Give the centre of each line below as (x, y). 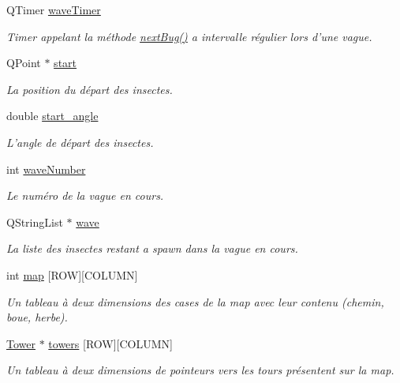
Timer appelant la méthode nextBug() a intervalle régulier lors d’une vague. (189, 36)
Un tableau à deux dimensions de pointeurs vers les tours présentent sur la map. (200, 370)
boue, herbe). (37, 317)
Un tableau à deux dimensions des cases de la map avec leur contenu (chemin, (195, 301)
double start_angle (52, 116)
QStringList (35, 222)
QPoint (24, 63)
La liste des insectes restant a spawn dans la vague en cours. (152, 248)
